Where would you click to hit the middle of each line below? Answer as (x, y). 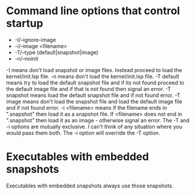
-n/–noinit (26, 58)
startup (25, 23)
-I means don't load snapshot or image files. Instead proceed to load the (94, 70)
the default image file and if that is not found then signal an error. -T (89, 89)
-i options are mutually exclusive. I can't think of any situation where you (94, 126)
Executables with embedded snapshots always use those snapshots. (90, 186)
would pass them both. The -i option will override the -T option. (83, 133)
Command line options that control (93, 11)
